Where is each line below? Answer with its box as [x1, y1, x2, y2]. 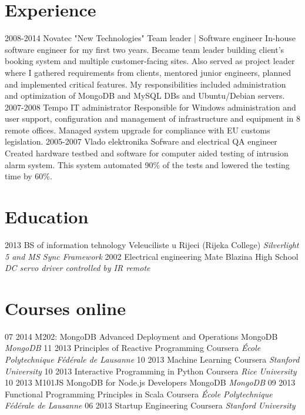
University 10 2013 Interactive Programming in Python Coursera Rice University [5, 364, 297, 377]
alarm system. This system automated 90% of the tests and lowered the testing [5, 158, 290, 170]
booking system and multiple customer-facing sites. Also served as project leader [5, 55, 295, 67]
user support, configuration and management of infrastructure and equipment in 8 [5, 112, 300, 125]
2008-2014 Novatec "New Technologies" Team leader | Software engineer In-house [5, 32, 296, 44]
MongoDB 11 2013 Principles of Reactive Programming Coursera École [5, 342, 261, 354]
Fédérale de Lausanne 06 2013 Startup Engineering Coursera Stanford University [5, 399, 296, 411]
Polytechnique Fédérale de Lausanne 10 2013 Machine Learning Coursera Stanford [5, 353, 300, 366]
